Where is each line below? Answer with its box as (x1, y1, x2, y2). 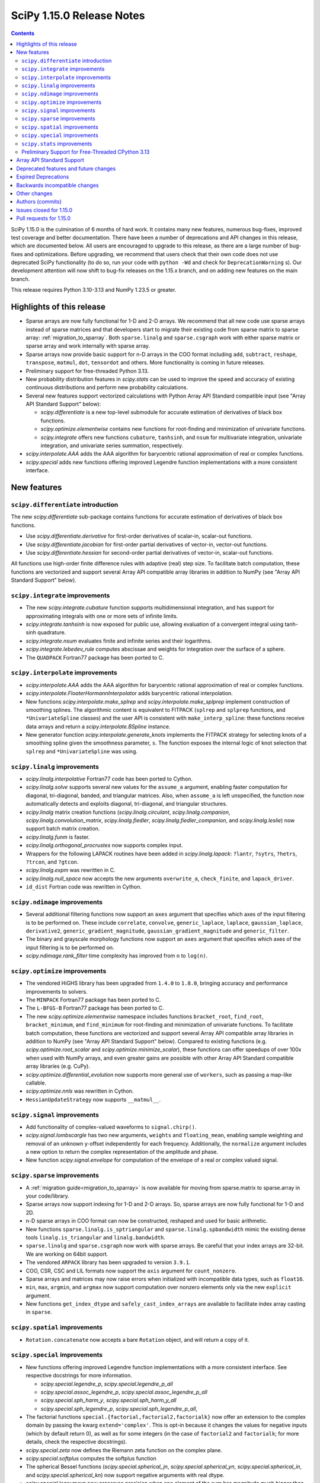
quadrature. (37, 629, 66, 636)
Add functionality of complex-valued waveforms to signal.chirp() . (25, 1123, 197, 1130)
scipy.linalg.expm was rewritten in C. (25, 867, 116, 874)
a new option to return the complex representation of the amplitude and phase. (25, 1148, 219, 1156)
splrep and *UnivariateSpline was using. (25, 747, 138, 755)
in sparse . (25, 1309, 53, 1316)
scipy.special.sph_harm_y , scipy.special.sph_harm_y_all (40, 1397, 177, 1404)
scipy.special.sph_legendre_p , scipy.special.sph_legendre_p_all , (40, 1405, 198, 1412)
